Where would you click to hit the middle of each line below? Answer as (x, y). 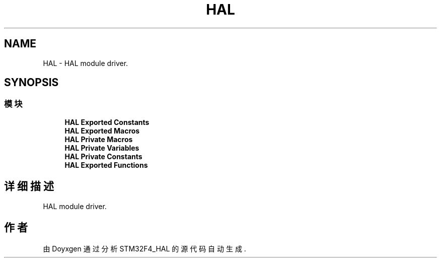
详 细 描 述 (29, 186)
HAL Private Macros (99, 139)
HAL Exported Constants (107, 122)
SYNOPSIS (31, 83)
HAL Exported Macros (102, 130)
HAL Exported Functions (106, 165)
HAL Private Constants (103, 156)
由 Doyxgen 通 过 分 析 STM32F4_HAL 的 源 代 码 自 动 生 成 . (144, 248)
